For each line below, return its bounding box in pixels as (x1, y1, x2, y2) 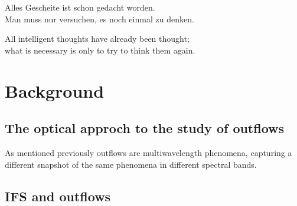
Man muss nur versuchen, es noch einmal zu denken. (5, 12, 194, 25)
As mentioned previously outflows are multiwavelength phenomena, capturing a (5, 146, 292, 158)
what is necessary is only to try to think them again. (5, 44, 195, 56)
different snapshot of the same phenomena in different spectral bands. (5, 158, 257, 170)
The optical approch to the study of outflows (5, 119, 285, 137)
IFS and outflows (5, 187, 111, 205)
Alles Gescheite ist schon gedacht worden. (5, 1, 155, 13)
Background (5, 78, 105, 102)
